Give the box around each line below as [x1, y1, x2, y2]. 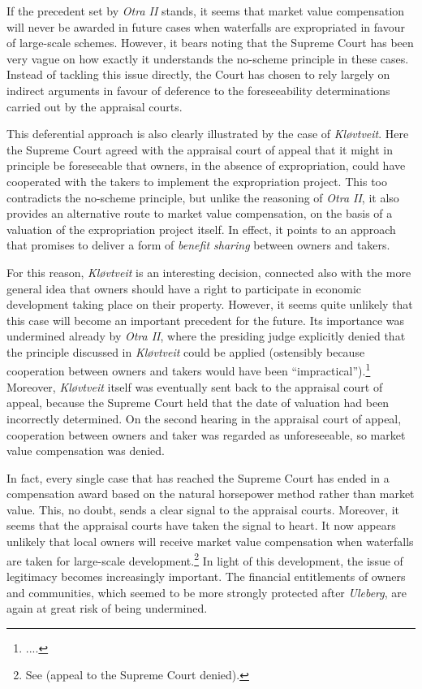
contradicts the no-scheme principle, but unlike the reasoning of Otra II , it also [6, 188, 399, 206]
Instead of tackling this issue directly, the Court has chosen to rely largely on [6, 66, 390, 83]
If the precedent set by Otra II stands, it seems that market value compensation [6, 2, 405, 19]
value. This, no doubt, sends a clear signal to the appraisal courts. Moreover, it [6, 500, 400, 518]
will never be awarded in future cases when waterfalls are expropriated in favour [6, 18, 405, 35]
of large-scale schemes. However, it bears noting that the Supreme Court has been [6, 34, 414, 51]
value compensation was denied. [6, 442, 165, 459]
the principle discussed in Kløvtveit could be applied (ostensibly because [6, 343, 365, 360]
